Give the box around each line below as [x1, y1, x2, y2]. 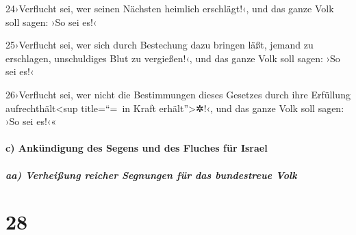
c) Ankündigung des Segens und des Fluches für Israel [5, 141, 268, 155]
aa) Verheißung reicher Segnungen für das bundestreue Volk [5, 167, 297, 182]
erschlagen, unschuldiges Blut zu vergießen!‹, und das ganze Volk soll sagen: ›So [5, 51, 340, 65]
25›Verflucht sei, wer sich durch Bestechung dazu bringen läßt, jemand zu [5, 38, 314, 52]
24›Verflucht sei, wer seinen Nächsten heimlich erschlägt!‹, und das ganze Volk [5, 1, 334, 15]
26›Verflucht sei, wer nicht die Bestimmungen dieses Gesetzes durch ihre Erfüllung [5, 87, 351, 101]
